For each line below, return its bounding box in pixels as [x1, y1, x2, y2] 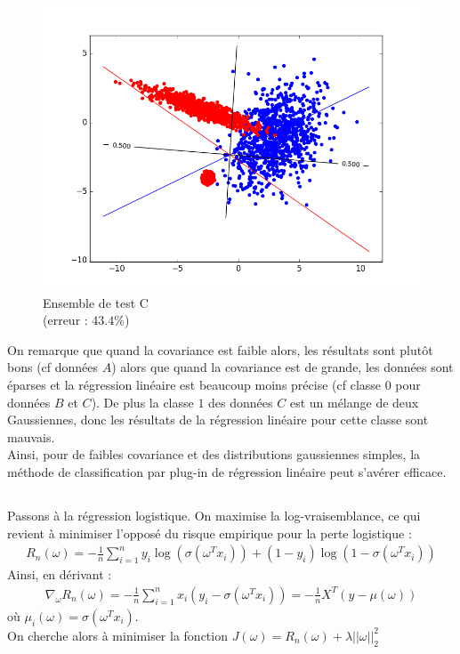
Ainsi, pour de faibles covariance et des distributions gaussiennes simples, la [7, 445, 421, 464]
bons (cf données [7, 358, 99, 376]
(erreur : [43, 311, 88, 329]
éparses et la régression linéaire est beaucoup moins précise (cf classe [7, 375, 382, 393]
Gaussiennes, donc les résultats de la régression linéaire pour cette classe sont [7, 410, 429, 429]
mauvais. [7, 427, 55, 446]
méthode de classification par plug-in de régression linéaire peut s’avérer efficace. [7, 462, 447, 480]
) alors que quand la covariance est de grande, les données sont [111, 358, 454, 376]
